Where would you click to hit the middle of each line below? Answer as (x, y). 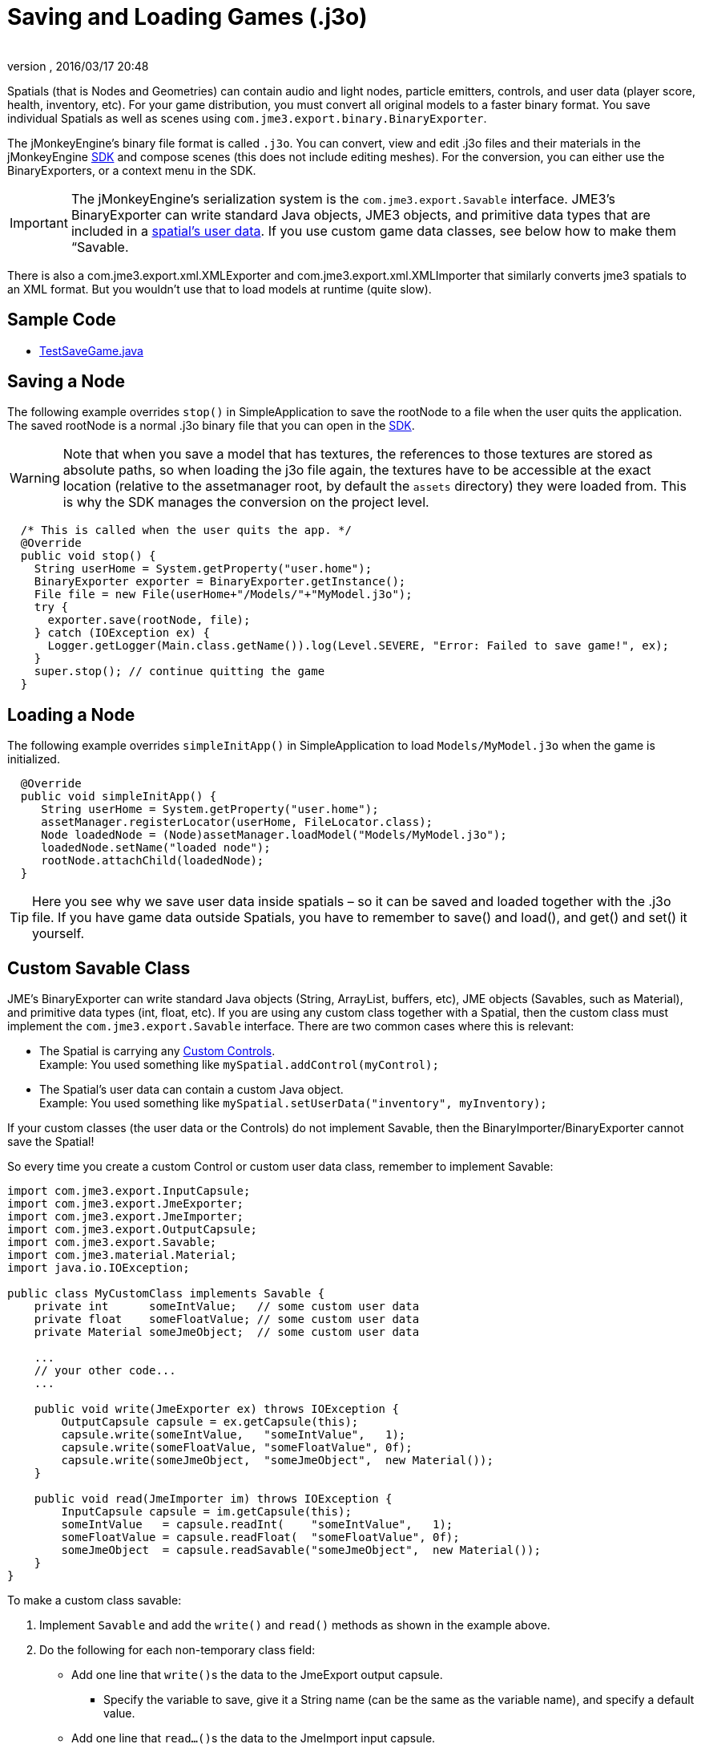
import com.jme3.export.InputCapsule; (129, 1191)
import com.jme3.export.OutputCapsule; (132, 1230)
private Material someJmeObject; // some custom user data (227, 1332)
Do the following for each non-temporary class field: (177, 1650)
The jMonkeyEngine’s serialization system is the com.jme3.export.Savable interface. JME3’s (343, 198)
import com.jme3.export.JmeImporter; (126, 1217)
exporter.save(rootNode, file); (149, 620)
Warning (35, 478)
